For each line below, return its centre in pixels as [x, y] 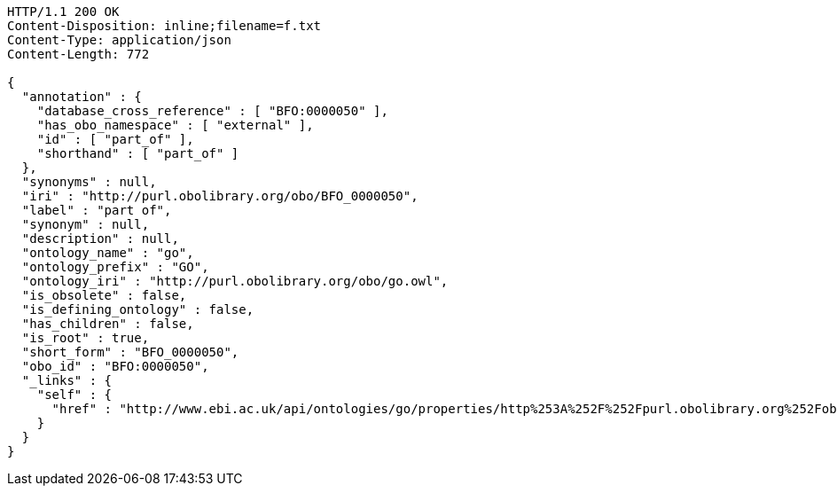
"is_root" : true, [86, 338]
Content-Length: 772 [78, 54]
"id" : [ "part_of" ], [115, 139]
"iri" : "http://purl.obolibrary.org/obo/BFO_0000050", [220, 196]
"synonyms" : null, [89, 182]
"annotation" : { [82, 97]
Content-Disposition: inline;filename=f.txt [164, 26]
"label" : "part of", [97, 210]
